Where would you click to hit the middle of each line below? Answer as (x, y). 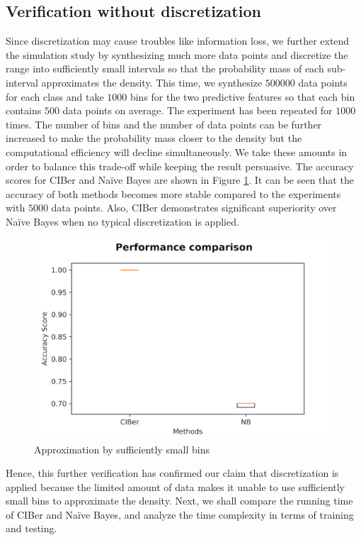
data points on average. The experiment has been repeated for (197, 110)
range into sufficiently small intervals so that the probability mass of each (165, 68)
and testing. (31, 528)
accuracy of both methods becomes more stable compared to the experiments (173, 193)
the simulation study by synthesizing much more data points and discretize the (177, 54)
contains (24, 110)
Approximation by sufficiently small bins (122, 449)
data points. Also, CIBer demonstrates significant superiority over (194, 208)
